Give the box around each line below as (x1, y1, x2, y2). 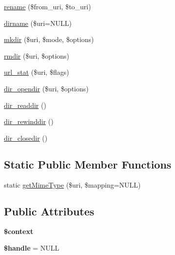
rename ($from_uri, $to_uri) (4, 1, 91, 11)
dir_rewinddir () (4, 116, 54, 127)
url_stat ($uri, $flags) (4, 67, 69, 77)
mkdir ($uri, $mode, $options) (4, 34, 94, 44)
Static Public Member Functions (4, 156, 172, 171)
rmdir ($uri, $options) (4, 50, 70, 61)
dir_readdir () (4, 100, 46, 110)
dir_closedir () (4, 132, 48, 143)
